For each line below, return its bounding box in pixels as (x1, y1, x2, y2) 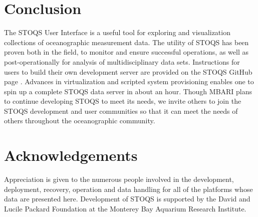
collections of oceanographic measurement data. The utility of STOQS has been (4, 37, 249, 47)
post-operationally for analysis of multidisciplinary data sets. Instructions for (4, 56, 240, 67)
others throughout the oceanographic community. (4, 115, 155, 126)
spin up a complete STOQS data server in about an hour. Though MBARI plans (4, 86, 252, 96)
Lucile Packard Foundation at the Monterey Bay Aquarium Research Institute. (4, 203, 246, 213)
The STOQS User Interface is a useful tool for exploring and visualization (4, 27, 230, 38)
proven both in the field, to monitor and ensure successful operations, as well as (4, 47, 248, 57)
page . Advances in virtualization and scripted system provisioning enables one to (4, 76, 254, 87)
